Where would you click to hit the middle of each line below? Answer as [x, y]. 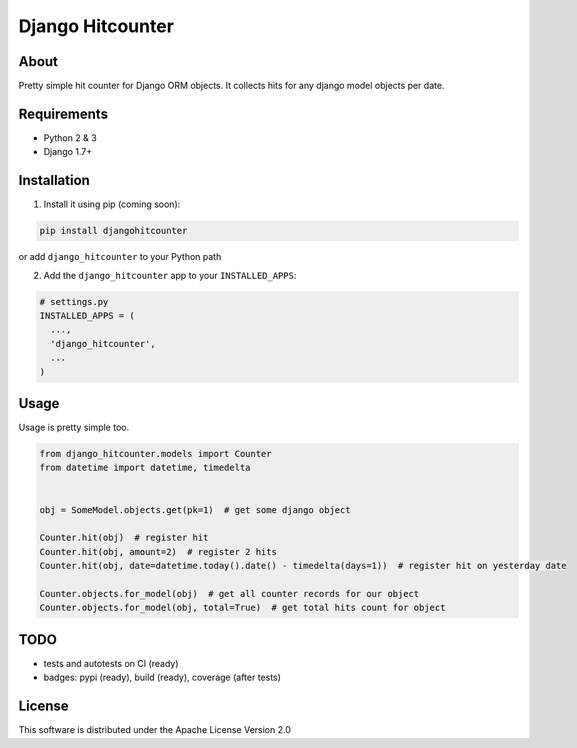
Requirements [63, 113]
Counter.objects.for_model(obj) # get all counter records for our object [229, 593]
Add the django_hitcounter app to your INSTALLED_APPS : [170, 275]
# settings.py [74, 301]
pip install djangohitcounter [113, 231]
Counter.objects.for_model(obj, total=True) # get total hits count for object [242, 608]
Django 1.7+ [68, 152]
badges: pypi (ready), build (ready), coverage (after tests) [162, 677]
